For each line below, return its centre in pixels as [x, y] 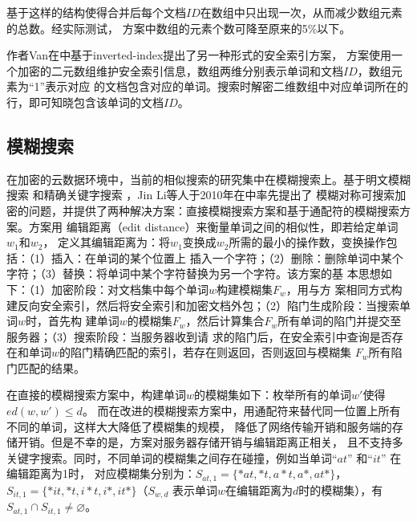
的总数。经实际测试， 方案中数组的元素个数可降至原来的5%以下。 [179, 28]
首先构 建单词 [84, 321]
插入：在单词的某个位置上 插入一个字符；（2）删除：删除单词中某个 [227, 257]
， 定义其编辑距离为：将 [107, 242]
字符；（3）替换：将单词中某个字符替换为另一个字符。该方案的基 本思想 [194, 273]
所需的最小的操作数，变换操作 [308, 242]
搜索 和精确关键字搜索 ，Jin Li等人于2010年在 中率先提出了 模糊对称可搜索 [201, 195]
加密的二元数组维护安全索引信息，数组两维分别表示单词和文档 [180, 70]
